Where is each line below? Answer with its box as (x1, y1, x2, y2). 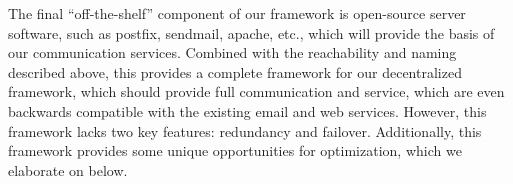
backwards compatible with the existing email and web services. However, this (8, 100, 487, 121)
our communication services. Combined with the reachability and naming (8, 42, 457, 63)
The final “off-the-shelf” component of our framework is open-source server (8, 3, 466, 23)
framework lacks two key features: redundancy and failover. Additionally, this (8, 120, 482, 141)
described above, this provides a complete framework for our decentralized (8, 61, 462, 82)
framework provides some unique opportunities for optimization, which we (8, 140, 462, 161)
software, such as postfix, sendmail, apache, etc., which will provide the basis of (8, 22, 495, 43)
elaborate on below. (8, 159, 128, 180)
